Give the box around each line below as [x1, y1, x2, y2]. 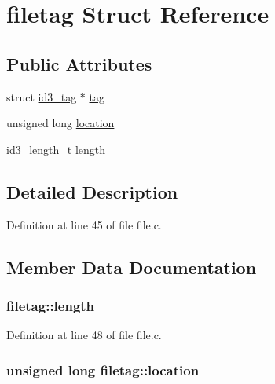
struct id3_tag [6, 88, 77, 104]
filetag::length [6, 295, 95, 315]
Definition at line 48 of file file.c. [6, 327, 162, 343]
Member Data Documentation [6, 254, 257, 279]
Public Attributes [6, 51, 152, 75]
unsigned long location [6, 115, 115, 131]
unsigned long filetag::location [6, 360, 200, 379]
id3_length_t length [6, 141, 106, 157]
